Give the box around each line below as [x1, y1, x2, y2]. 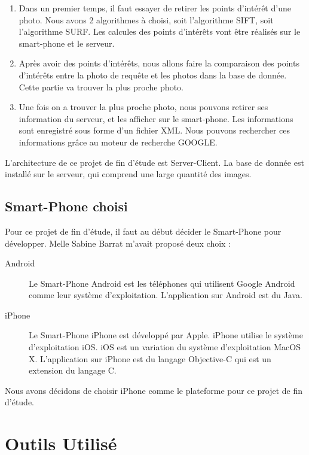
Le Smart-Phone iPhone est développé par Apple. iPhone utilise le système [29, 329, 303, 341]
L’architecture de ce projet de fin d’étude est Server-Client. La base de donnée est [5, 156, 304, 168]
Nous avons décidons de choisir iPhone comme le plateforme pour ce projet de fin [5, 384, 303, 396]
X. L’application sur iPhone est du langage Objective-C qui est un [29, 352, 271, 365]
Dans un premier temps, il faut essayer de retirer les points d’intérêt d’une [19, 2, 291, 14]
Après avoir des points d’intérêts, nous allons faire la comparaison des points [19, 57, 299, 69]
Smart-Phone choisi [5, 197, 128, 216]
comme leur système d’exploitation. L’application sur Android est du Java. [29, 289, 302, 301]
